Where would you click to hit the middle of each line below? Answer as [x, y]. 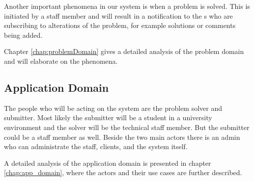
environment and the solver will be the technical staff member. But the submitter [127, 127]
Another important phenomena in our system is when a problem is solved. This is [127, 6]
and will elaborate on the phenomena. [61, 61]
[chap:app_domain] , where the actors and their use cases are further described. [123, 172]
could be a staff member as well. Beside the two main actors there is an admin [122, 137]
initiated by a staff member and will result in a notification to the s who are [118, 15]
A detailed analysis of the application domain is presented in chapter [108, 163]
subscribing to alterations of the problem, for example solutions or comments [120, 25]
